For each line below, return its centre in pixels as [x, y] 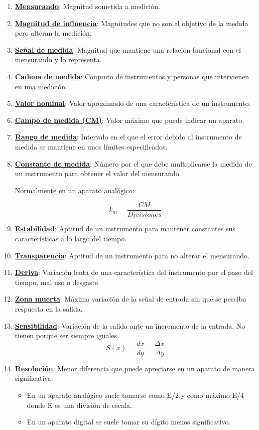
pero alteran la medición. [53, 33]
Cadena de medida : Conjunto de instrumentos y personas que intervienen [132, 76]
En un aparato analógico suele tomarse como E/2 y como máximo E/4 [136, 395]
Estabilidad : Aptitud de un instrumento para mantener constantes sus [125, 229]
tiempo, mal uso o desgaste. [57, 282]
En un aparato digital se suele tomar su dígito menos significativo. [129, 422]
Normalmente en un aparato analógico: [75, 190]
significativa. [34, 378]
